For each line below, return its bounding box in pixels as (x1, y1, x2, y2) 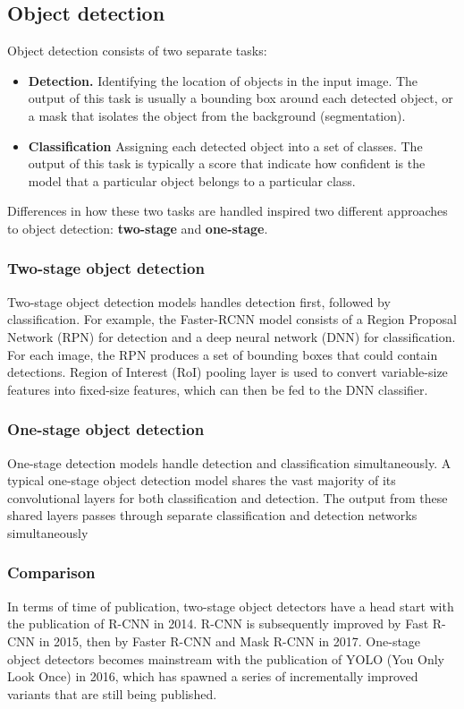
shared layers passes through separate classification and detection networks (7, 506, 418, 525)
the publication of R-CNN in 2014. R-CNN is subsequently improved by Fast (7, 614, 429, 633)
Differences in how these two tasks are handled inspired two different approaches (7, 201, 448, 220)
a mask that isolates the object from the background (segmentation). (28, 106, 406, 124)
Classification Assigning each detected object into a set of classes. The (28, 136, 423, 155)
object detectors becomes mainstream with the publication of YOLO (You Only (7, 649, 444, 668)
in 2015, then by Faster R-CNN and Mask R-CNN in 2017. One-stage (38, 631, 421, 650)
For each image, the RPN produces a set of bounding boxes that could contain (7, 345, 438, 363)
